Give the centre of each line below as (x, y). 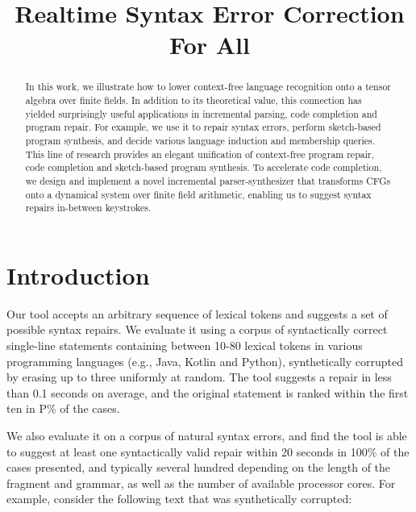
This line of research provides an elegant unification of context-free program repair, (200, 154)
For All (210, 45)
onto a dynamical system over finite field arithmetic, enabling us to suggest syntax (198, 194)
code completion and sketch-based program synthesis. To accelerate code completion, (204, 167)
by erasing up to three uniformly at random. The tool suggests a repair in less (199, 377)
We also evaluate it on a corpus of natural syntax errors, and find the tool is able (207, 436)
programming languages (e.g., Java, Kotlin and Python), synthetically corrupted (205, 361)
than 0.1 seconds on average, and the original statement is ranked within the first (208, 392)
